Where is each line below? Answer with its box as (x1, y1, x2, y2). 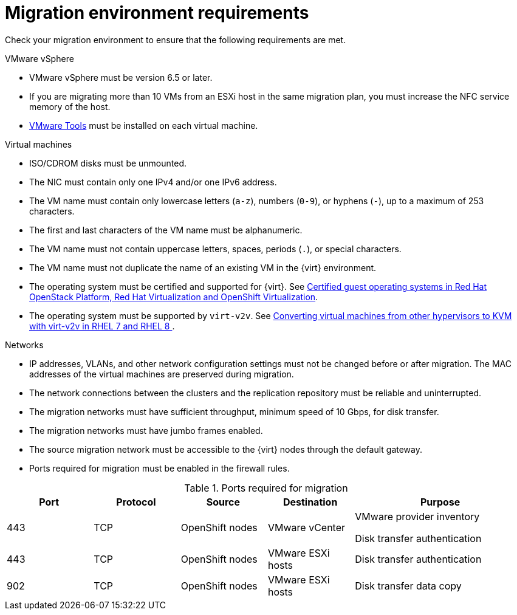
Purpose (420, 495, 461, 508)
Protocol (116, 495, 156, 508)
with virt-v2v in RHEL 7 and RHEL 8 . (29, 320, 175, 331)
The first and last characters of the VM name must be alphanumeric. (29, 224, 303, 235)
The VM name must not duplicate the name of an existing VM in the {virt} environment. (29, 262, 377, 273)
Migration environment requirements (5, 2, 309, 23)
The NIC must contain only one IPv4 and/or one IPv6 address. (29, 176, 277, 187)
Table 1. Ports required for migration (184, 481, 348, 494)
